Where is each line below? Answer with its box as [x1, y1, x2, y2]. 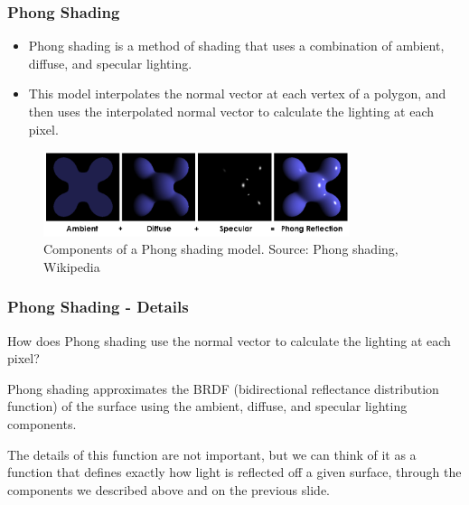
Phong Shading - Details [7, 295, 189, 318]
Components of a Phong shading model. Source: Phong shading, [43, 239, 399, 258]
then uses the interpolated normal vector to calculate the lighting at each [28, 102, 435, 120]
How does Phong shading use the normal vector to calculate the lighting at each [7, 331, 451, 350]
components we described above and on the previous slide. [7, 480, 330, 499]
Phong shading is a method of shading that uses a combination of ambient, [28, 36, 445, 55]
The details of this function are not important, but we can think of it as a [7, 444, 417, 463]
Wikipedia [43, 257, 100, 276]
